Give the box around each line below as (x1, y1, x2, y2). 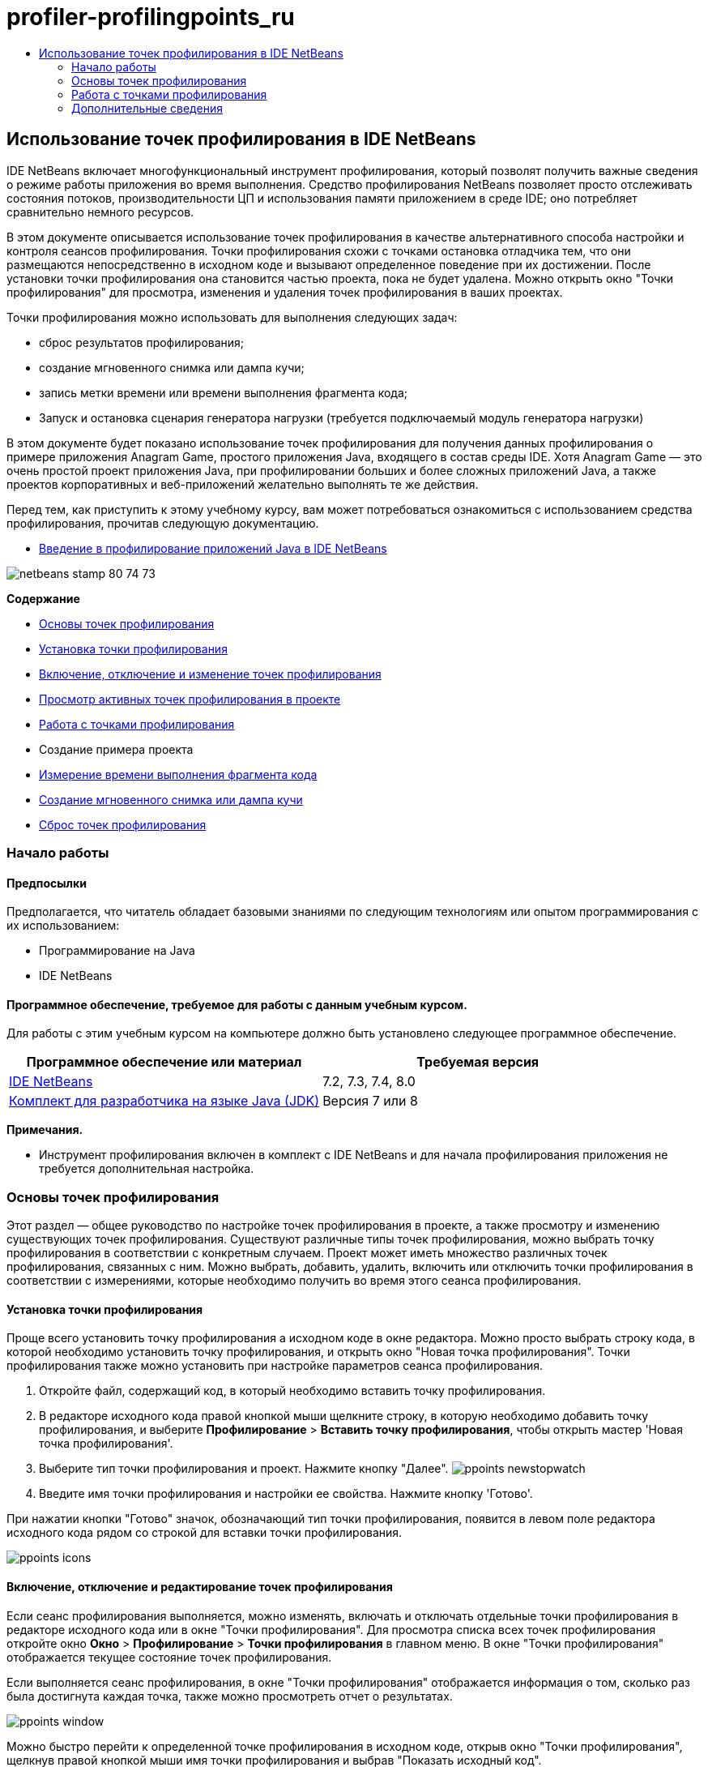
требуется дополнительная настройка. (39, 1162, 254, 1176)
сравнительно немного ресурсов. (6, 204, 194, 219)
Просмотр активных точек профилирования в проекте (39, 691, 341, 706)
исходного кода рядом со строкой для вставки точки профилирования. (6, 1525, 403, 1540)
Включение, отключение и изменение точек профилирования (39, 666, 382, 681)
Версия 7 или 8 (322, 1093, 418, 1110)
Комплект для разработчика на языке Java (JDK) (9, 1093, 320, 1110)
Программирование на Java (39, 943, 195, 958)
